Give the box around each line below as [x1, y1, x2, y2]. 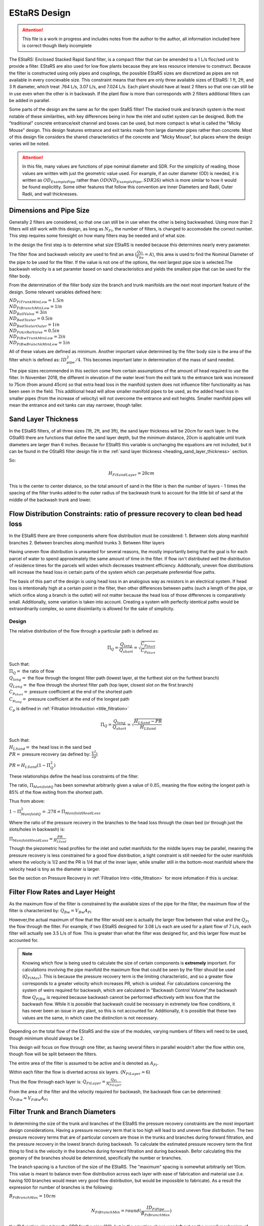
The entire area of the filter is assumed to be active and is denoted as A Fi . [9, 1060, 159, 1067]
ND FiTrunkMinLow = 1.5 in [9, 297, 64, 304]
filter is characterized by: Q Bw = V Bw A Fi [9, 908, 92, 915]
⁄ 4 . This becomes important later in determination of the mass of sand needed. [76, 357, 235, 363]
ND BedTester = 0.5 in [9, 316, 53, 322]
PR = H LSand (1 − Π [9, 763, 51, 769]
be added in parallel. [9, 98, 51, 103]
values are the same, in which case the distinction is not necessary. [22, 1015, 158, 1021]
